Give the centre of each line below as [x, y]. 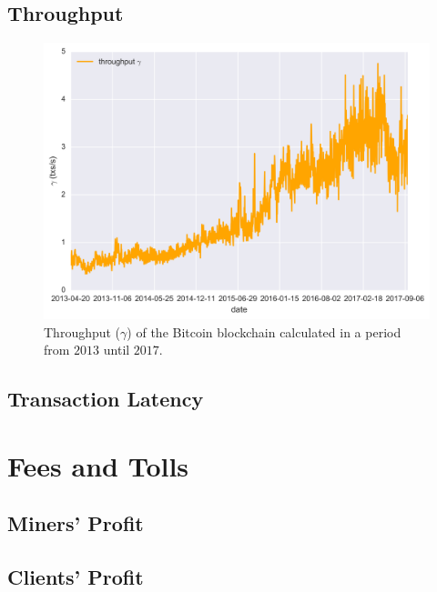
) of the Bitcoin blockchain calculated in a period [264, 331]
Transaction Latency [106, 399]
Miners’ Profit [76, 523]
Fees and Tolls [98, 465]
